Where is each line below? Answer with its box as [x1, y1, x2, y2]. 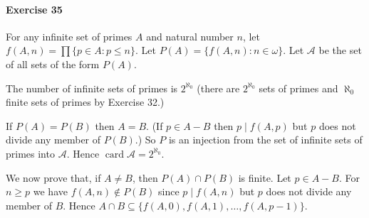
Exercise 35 [6, 1, 63, 16]
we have [33, 184, 68, 199]
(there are [197, 80, 240, 95]
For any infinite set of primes [6, 28, 132, 43]
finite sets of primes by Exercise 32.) [6, 94, 165, 109]
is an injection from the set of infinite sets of [168, 132, 363, 147]
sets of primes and [259, 80, 338, 95]
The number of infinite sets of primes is [6, 80, 178, 95]
